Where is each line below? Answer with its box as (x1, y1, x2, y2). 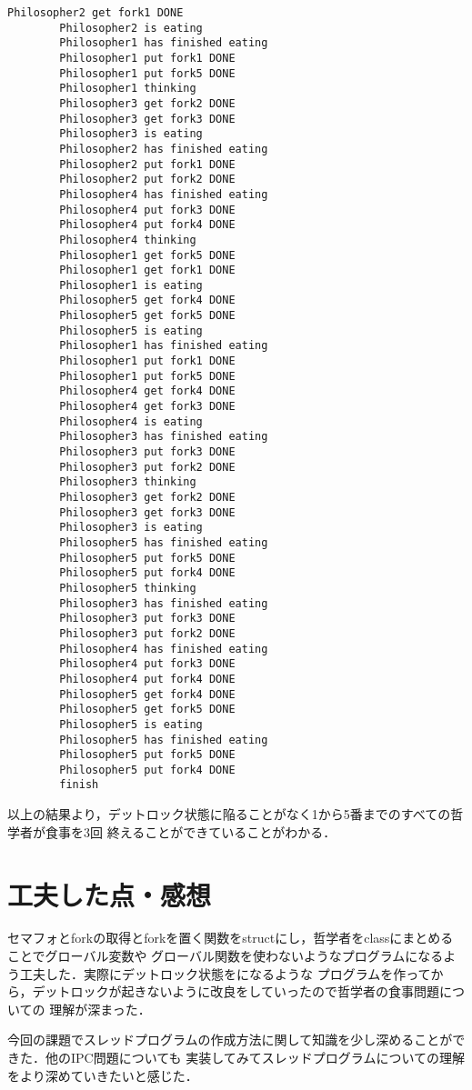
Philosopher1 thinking (59, 82, 196, 95)
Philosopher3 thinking (59, 475, 196, 489)
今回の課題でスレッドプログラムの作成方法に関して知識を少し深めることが (7, 1030, 453, 1049)
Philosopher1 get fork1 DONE (59, 264, 236, 277)
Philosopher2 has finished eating (59, 142, 268, 155)
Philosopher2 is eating (59, 21, 203, 35)
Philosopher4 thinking (59, 233, 196, 246)
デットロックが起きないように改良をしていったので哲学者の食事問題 (32, 982, 439, 1001)
